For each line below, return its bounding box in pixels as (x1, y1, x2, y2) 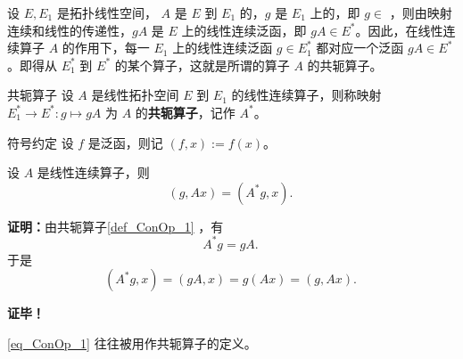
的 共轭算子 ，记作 (135, 102, 236, 121)
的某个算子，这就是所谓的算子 (114, 55, 290, 74)
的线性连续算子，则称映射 (231, 86, 382, 104)
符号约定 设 (7, 133, 74, 151)
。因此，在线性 (355, 20, 443, 39)
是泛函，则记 (87, 133, 163, 151)
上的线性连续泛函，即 (181, 20, 307, 39)
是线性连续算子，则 (37, 163, 150, 182)
